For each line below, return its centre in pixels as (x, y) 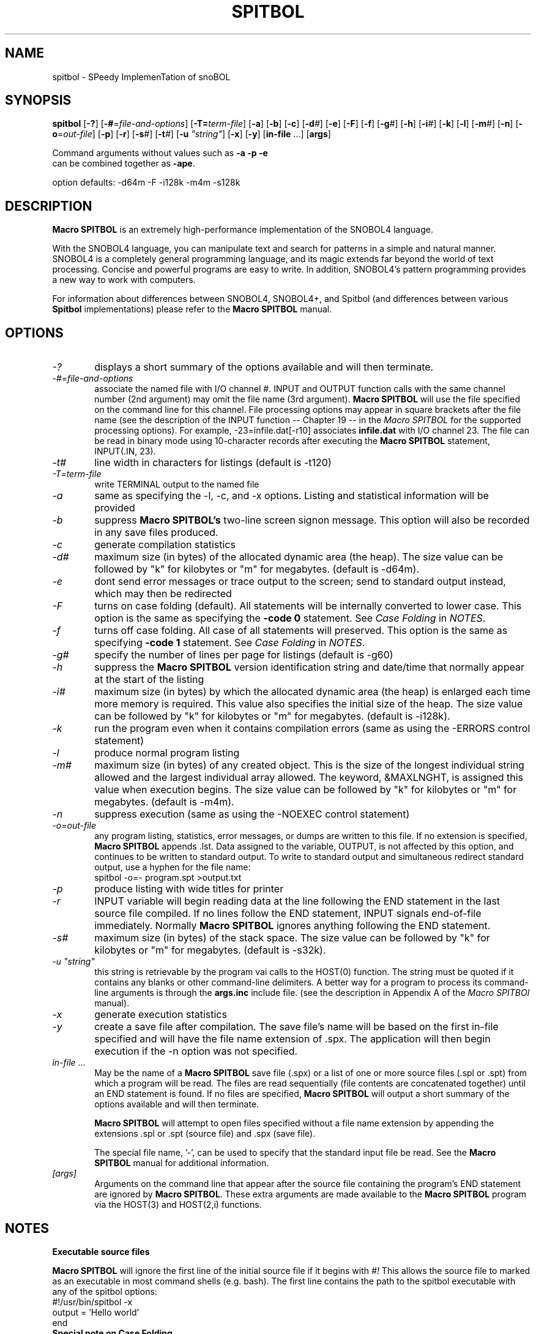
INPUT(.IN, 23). (125, 451)
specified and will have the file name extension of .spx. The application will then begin (292, 1039)
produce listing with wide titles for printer (189, 889)
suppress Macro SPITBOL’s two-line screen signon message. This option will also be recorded (312, 520)
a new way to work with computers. (124, 280)
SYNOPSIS (38, 100)
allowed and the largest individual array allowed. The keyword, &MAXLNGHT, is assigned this (309, 778)
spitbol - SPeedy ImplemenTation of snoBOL (141, 77)
